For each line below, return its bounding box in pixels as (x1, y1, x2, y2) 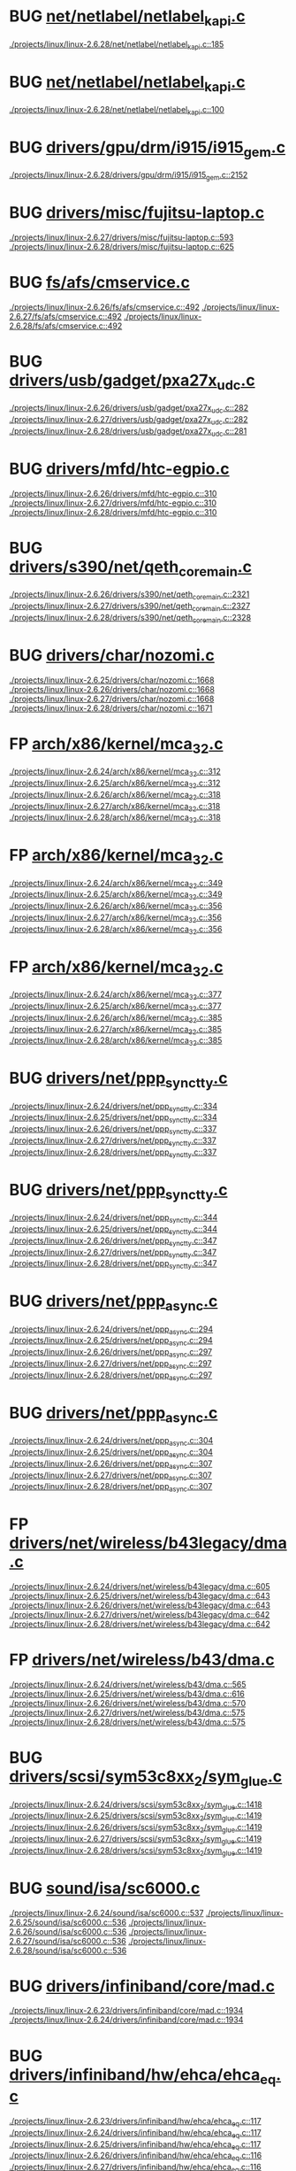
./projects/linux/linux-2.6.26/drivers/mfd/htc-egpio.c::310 (9, 488, 217, 498)
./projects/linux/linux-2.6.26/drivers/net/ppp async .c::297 (9, 1347, 213, 1360)
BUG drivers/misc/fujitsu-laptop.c (9, 203, 265, 223)
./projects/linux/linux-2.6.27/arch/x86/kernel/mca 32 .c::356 (9, 912, 223, 924)
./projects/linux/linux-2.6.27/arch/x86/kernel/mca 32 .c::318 (9, 800, 221, 814)
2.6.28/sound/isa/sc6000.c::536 (9, 1945, 127, 1956)
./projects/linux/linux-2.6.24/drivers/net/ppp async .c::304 (9, 1435, 214, 1448)
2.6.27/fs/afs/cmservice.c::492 (9, 311, 122, 321)
